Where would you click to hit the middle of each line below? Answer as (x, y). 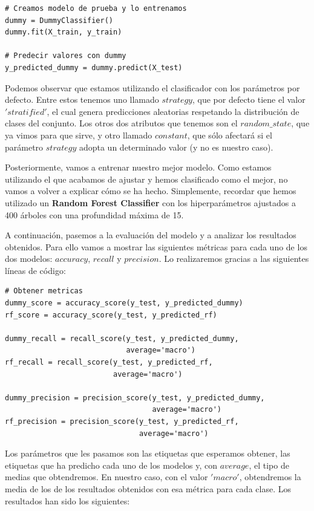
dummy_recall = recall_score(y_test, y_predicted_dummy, (122, 338)
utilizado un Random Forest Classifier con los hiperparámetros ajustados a (150, 202)
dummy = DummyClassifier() (59, 20)
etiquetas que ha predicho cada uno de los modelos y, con (111, 465)
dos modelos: (29, 259)
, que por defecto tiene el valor (249, 99)
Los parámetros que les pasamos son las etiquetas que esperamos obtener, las (148, 453)
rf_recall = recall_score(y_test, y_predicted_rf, (109, 363)
